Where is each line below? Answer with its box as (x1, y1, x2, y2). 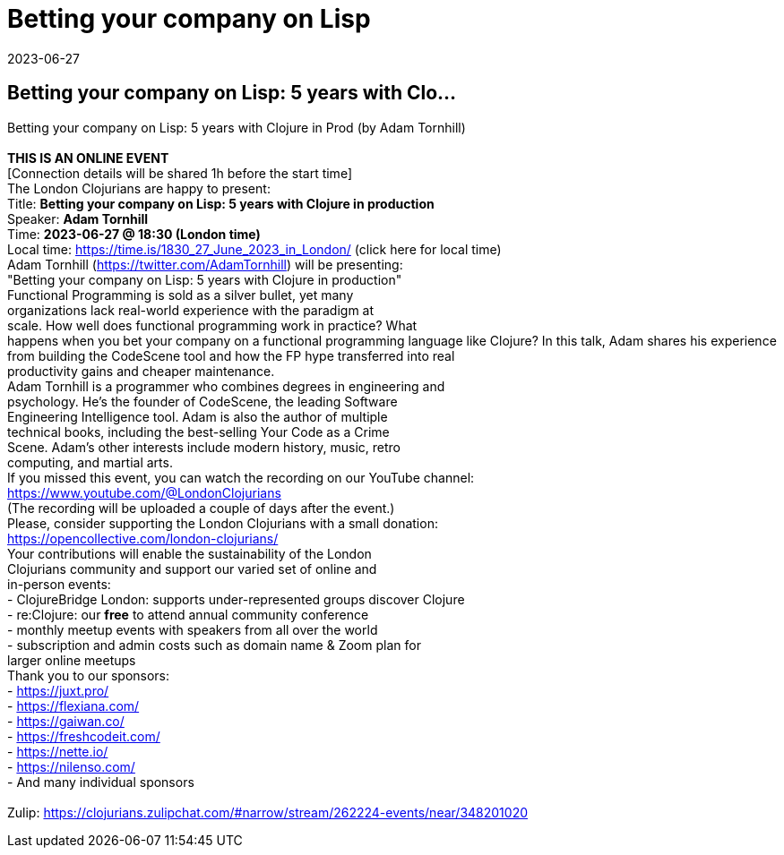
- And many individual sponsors (7, 774, 194, 790)
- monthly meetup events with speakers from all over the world (7, 621, 378, 637)
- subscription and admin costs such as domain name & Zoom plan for (7, 637, 421, 653)
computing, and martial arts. (7, 454, 173, 470)
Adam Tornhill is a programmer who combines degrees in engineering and (7, 378, 445, 394)
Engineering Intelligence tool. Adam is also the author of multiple (7, 408, 388, 424)
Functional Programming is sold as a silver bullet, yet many (7, 286, 354, 303)
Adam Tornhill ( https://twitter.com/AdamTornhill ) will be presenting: (7, 256, 403, 272)
